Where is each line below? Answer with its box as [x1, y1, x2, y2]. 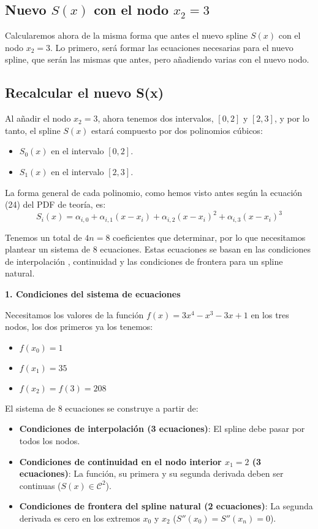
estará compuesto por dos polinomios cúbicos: [91, 123, 263, 136]
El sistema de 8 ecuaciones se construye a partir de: [5, 401, 199, 414]
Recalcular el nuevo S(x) [5, 83, 164, 102]
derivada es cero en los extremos [19, 512, 140, 525]
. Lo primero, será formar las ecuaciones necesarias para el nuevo [50, 41, 293, 53]
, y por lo [274, 112, 309, 125]
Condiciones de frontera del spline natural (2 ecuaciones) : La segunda [19, 500, 313, 512]
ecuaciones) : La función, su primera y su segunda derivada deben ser [19, 467, 284, 480]
